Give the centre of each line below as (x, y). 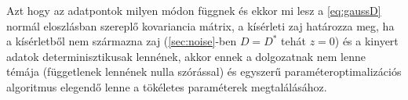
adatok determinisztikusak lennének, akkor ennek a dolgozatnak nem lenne (186, 56)
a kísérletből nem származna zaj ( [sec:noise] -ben (122, 41)
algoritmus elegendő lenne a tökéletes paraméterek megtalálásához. (167, 86)
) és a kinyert (366, 41)
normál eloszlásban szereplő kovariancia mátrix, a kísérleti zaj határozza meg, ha (200, 25)
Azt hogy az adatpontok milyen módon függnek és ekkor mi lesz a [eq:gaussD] (194, 10)
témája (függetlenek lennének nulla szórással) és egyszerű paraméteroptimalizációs (204, 71)
